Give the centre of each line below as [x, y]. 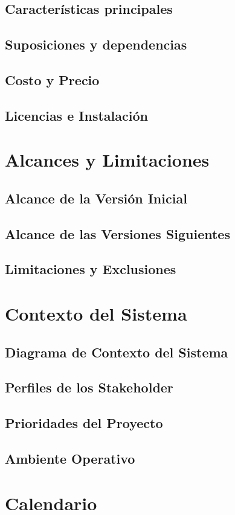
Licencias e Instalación [76, 115]
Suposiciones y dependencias [96, 44]
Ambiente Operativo [70, 458]
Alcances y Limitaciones [107, 160]
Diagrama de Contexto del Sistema [117, 352]
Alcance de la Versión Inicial [96, 198]
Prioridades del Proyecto [84, 423]
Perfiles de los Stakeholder [89, 387]
